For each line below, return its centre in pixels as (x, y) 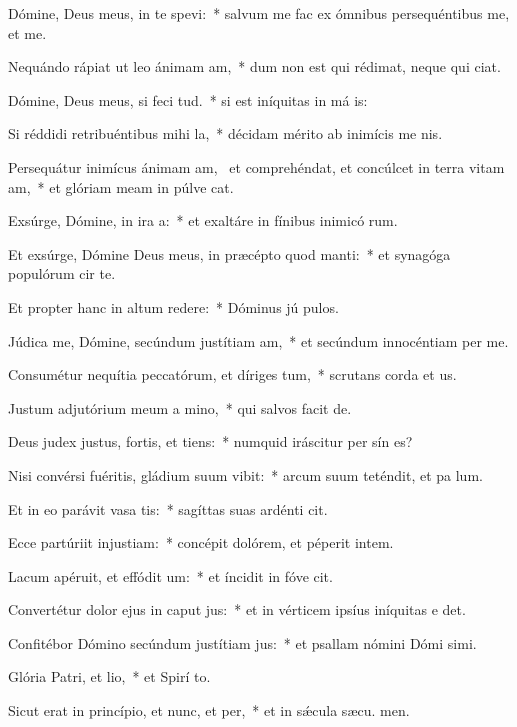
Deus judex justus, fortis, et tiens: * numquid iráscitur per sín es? (210, 441)
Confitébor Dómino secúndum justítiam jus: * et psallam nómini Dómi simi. (242, 642)
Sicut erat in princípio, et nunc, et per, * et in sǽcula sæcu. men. (209, 710)
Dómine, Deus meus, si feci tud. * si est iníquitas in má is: (188, 99)
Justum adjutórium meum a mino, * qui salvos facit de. (180, 407)
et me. (27, 32)
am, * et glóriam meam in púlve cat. (121, 186)
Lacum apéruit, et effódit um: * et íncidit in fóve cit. (170, 575)
